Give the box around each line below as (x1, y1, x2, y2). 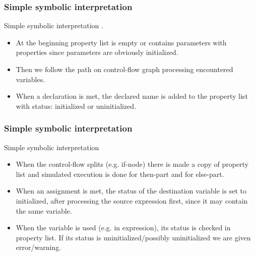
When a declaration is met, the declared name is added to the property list (16, 91, 248, 101)
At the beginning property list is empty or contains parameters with (16, 37, 227, 47)
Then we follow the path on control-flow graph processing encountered (16, 64, 233, 74)
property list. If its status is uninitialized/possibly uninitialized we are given (16, 232, 251, 242)
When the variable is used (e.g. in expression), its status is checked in (16, 222, 231, 233)
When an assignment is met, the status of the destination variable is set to (16, 185, 246, 196)
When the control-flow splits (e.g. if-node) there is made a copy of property (16, 159, 249, 169)
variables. (16, 74, 45, 84)
